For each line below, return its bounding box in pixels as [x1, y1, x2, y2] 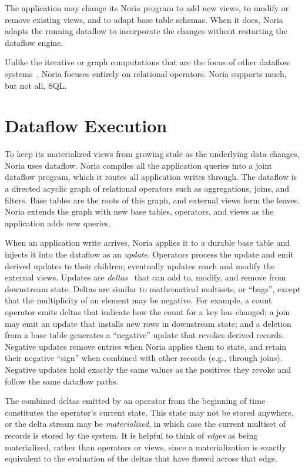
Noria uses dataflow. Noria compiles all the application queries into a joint [5, 159, 273, 171]
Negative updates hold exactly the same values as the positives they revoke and [5, 363, 291, 375]
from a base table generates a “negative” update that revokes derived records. [5, 329, 284, 341]
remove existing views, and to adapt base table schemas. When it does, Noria [5, 13, 283, 25]
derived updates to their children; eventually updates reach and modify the [5, 259, 275, 272]
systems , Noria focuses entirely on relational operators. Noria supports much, [5, 67, 287, 79]
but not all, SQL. [5, 79, 67, 91]
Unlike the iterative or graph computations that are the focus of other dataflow [5, 56, 290, 68]
